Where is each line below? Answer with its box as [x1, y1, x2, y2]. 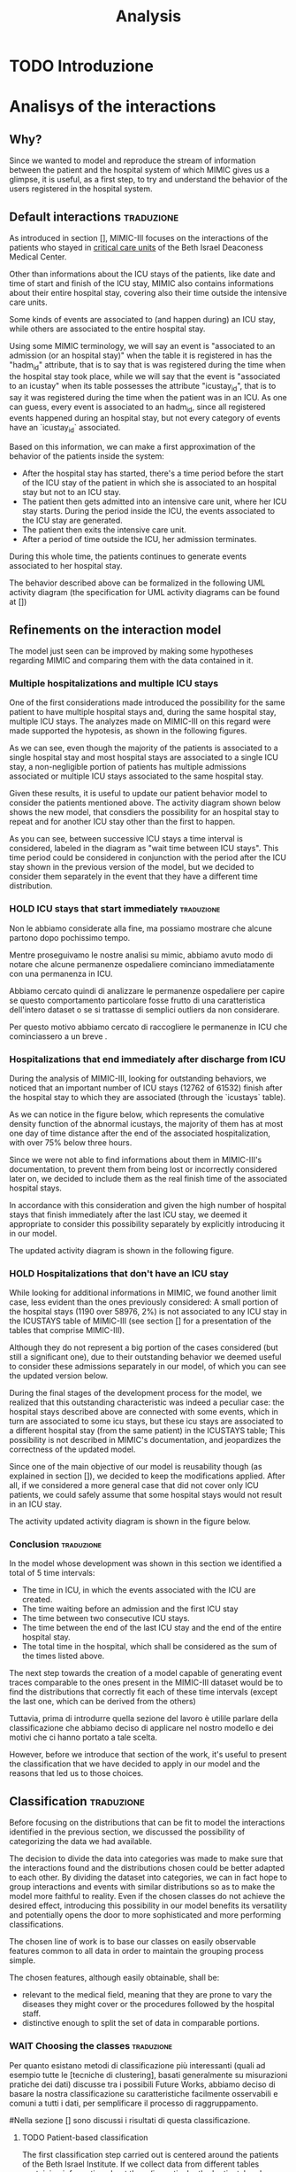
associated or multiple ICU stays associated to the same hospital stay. [9, 771, 263, 781]
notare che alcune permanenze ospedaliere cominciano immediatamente [9, 958, 276, 969]
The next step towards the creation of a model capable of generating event [9, 1668, 283, 1679]
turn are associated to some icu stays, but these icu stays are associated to [9, 1416, 285, 1427]
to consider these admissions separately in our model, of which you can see [9, 1361, 287, 1372]
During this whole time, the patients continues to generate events [9, 551, 247, 562]
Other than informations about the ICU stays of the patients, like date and [9, 268, 276, 279]
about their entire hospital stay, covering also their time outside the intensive [9, 288, 287, 298]
